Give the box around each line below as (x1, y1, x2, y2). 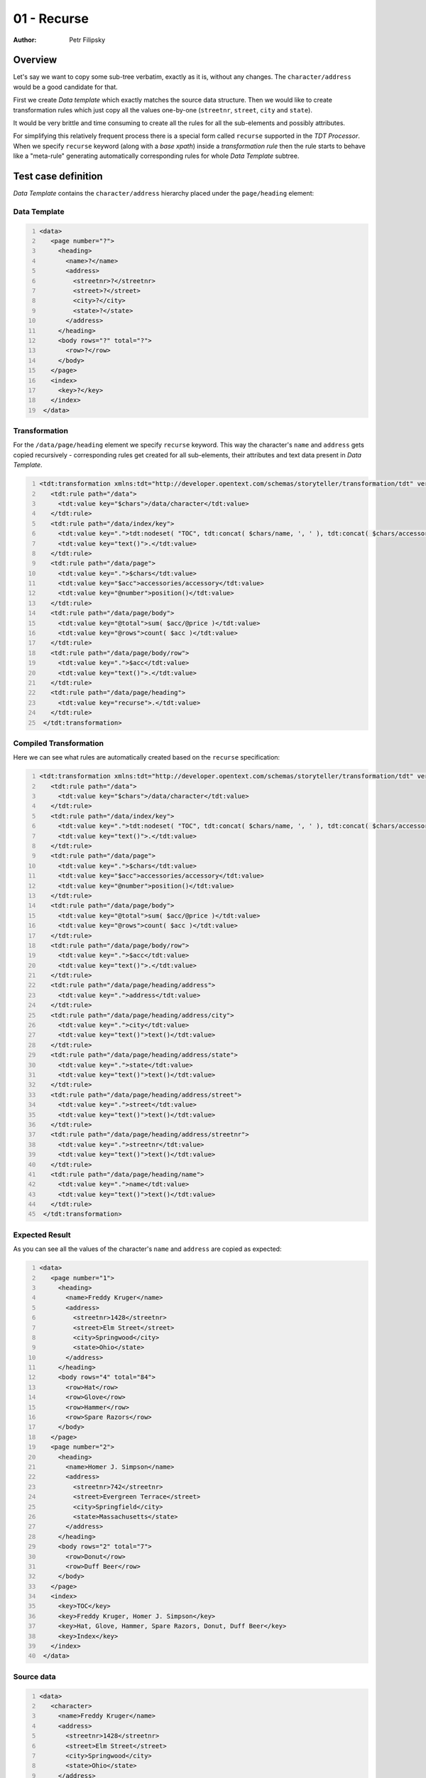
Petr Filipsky (69, 36, 106, 44)
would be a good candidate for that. (13, 82, 119, 91)
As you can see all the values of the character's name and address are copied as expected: (13, 1245, 282, 1253)
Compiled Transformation (13, 738, 104, 748)
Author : (13, 36, 37, 44)
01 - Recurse (13, 11, 89, 26)
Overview (13, 54, 58, 66)
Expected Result (13, 1230, 71, 1240)
